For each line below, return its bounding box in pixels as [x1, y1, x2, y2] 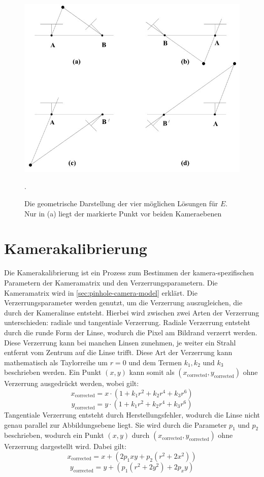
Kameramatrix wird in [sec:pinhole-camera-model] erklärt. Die [4, 287, 197, 298]
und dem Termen [128, 357, 182, 367]
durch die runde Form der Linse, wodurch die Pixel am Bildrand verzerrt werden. [4, 327, 257, 337]
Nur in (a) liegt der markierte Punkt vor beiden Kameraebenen [24, 208, 222, 218]
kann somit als [129, 367, 175, 377]
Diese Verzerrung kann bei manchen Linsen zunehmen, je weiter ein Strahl [4, 337, 236, 347]
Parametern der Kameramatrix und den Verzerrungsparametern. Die [4, 277, 218, 288]
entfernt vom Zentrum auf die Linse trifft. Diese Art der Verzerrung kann [4, 347, 233, 358]
